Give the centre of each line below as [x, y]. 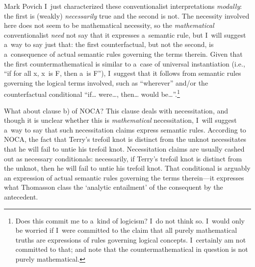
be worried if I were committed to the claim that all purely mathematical [126, 230]
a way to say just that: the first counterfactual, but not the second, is [109, 44]
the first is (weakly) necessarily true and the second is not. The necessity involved [127, 15]
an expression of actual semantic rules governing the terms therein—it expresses [124, 177]
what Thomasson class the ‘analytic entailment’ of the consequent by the [114, 187]
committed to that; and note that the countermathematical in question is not [132, 249]
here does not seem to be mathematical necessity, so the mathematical [109, 25]
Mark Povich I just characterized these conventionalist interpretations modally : [123, 6]
